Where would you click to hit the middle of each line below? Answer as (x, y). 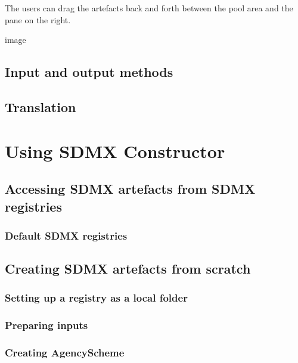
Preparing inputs (46, 325)
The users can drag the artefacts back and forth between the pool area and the (149, 8)
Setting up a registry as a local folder (96, 298)
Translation (41, 106)
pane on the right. (38, 19)
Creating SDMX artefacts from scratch (128, 269)
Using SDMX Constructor (115, 151)
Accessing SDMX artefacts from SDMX (130, 189)
